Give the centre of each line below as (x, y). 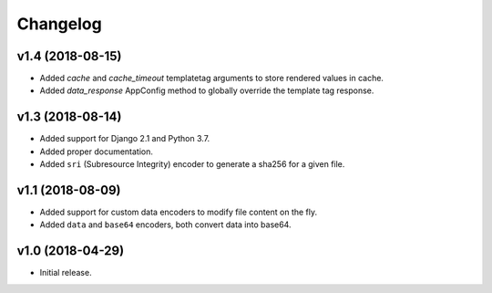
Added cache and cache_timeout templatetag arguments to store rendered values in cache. (212, 78)
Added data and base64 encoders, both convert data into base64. (165, 225)
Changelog (59, 24)
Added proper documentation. (97, 152)
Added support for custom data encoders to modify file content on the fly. (179, 212)
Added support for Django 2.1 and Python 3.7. (125, 139)
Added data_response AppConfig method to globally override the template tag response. (207, 90)
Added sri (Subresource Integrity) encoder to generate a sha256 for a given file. (192, 164)
